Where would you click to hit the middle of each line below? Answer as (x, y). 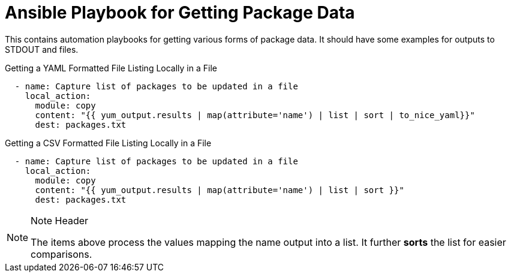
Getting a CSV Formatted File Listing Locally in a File (108, 143)
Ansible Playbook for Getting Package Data (180, 13)
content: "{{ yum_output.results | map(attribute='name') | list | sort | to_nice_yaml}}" (255, 115)
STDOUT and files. (42, 49)
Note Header (60, 220)
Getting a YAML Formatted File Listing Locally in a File (111, 68)
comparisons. (61, 254)
